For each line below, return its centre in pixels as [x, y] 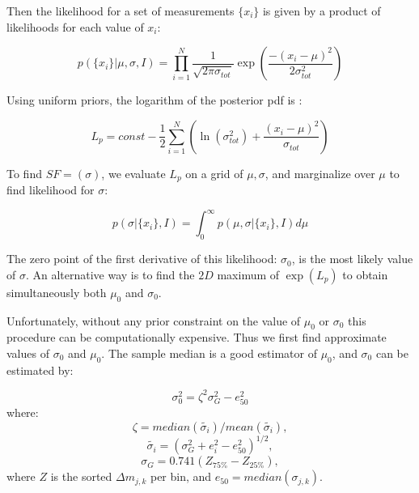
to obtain [365, 274]
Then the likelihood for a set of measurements [121, 11]
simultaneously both [57, 292]
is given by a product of [322, 11]
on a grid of [214, 173]
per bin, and [181, 476]
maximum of [248, 274]
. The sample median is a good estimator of [209, 353]
